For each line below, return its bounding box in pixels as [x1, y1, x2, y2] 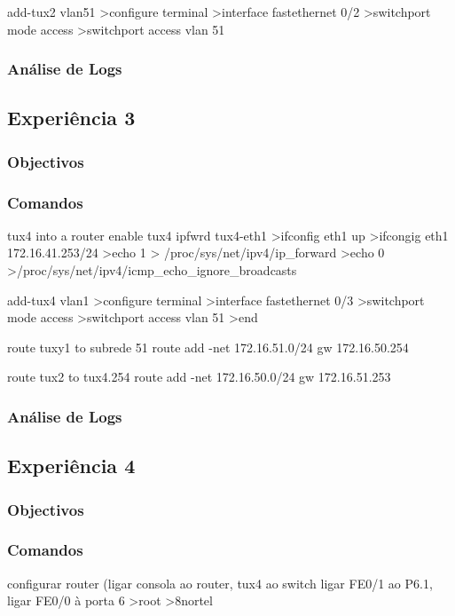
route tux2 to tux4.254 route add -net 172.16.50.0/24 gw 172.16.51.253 [7, 367, 391, 386]
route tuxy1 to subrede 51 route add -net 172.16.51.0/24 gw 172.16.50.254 [7, 337, 409, 356]
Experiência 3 [7, 104, 136, 131]
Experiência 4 [7, 452, 136, 479]
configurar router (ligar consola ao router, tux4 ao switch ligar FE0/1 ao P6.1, [7, 573, 433, 592]
